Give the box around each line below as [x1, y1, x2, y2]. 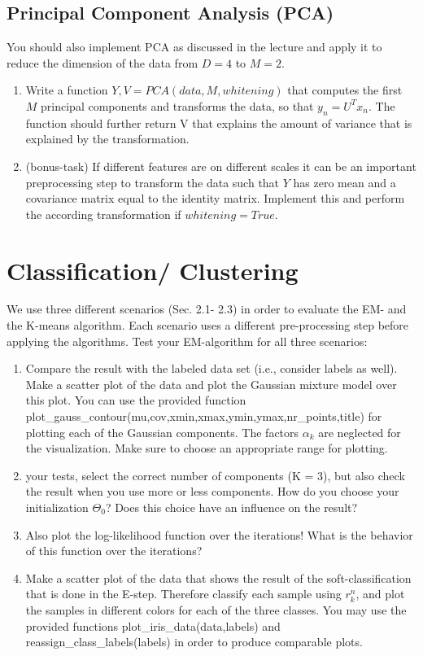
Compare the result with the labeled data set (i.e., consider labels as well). [25, 360, 398, 377]
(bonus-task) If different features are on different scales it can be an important [25, 157, 416, 174]
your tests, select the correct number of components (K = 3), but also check [25, 466, 405, 483]
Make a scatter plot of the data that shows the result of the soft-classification [25, 569, 412, 586]
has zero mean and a [293, 173, 396, 190]
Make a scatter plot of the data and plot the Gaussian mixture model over [25, 375, 397, 392]
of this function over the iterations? [25, 542, 203, 559]
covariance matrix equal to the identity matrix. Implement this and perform [25, 190, 405, 207]
